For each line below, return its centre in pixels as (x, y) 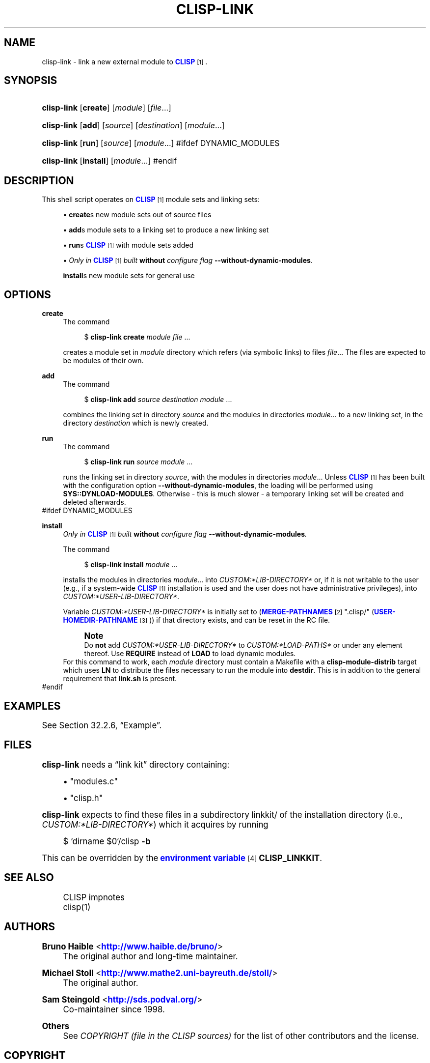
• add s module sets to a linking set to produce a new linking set (166, 230)
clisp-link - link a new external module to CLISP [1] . (125, 61)
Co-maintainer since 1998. (114, 1009)
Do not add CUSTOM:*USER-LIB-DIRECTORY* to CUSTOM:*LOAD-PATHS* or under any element (243, 645)
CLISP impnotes (94, 897)
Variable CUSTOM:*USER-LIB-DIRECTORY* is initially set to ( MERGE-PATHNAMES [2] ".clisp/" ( (219, 612)
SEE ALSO (29, 878)
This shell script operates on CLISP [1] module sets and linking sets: (151, 200)
